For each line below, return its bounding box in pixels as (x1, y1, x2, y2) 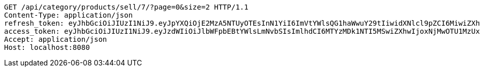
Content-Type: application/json (4, 11, 133, 19)
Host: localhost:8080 (4, 43, 90, 51)
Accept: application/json (4, 35, 107, 43)
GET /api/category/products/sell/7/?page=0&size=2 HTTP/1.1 (4, 3, 249, 11)
